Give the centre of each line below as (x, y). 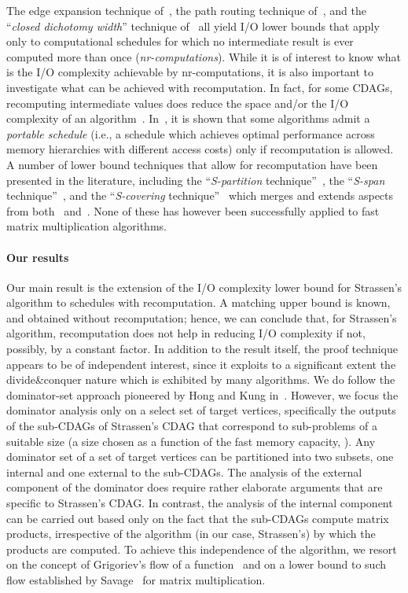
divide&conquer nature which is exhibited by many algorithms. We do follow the (201, 379)
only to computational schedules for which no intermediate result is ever (180, 41)
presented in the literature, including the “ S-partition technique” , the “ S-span (196, 180)
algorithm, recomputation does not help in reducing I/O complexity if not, (186, 333)
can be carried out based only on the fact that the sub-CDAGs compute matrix (198, 518)
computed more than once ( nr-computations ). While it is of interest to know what (204, 56)
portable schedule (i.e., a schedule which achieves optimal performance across (191, 133)
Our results (38, 257)
